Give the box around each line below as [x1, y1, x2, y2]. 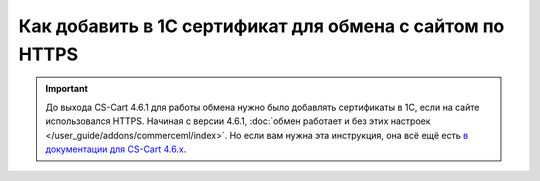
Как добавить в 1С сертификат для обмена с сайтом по [18, 15, 505, 37]
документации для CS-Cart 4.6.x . [45, 143, 187, 155]
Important [45, 83, 89, 95]
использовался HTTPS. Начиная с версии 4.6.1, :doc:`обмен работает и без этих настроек [45, 115, 431, 127]
